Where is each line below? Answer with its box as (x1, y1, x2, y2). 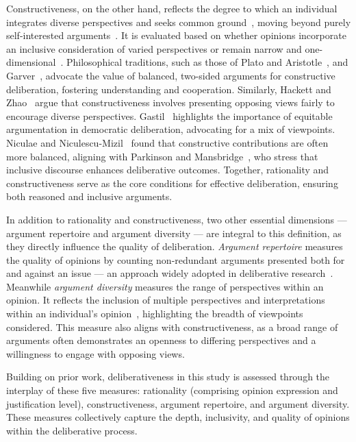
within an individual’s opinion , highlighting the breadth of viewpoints (6, 306, 303, 321)
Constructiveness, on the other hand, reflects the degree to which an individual (6, 1, 338, 15)
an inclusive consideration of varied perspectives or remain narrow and (6, 41, 302, 56)
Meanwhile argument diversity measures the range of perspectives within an (6, 279, 324, 293)
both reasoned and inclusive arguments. (6, 189, 173, 204)
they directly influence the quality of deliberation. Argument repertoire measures (6, 239, 343, 254)
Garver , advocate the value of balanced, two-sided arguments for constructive (6, 68, 335, 82)
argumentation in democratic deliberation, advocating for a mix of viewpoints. (6, 122, 335, 136)
